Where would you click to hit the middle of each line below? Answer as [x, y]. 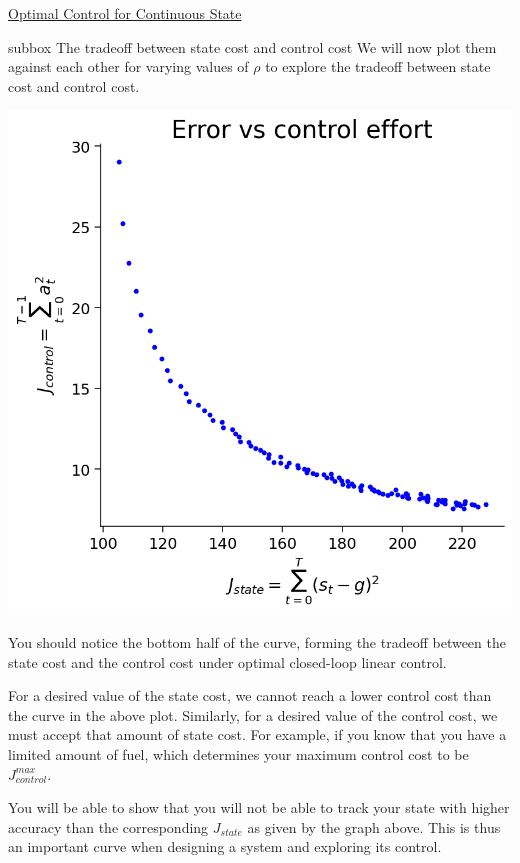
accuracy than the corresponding [108, 826]
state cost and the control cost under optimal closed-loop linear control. [227, 661]
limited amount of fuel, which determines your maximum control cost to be [238, 753]
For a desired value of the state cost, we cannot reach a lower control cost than [250, 695]
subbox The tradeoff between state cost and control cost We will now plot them [252, 46]
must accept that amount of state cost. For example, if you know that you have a [257, 734]
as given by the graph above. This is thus [374, 826]
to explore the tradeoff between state [378, 66]
